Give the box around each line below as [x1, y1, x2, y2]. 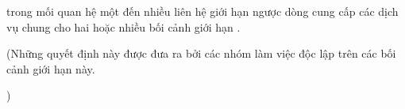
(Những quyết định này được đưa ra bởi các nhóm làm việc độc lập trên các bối [6, 45, 396, 62]
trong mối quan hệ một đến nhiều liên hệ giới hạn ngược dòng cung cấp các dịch [6, 3, 399, 19]
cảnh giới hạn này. [6, 60, 95, 77]
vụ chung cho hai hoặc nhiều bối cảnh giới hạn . [6, 18, 241, 35]
